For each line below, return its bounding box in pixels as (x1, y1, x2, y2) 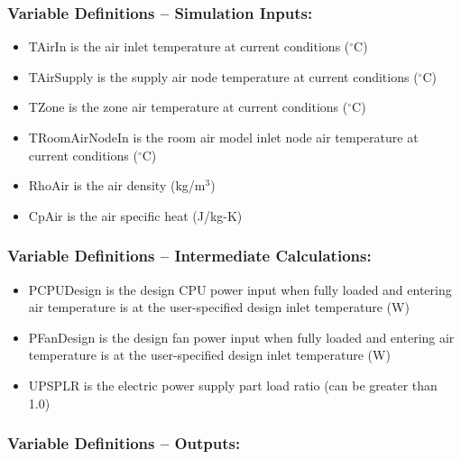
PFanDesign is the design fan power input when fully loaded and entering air (28, 327, 455, 346)
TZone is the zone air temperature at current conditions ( (28, 97, 348, 116)
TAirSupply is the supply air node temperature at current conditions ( (28, 67, 419, 86)
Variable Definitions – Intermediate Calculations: (7, 244, 372, 267)
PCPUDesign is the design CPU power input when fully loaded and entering (28, 280, 452, 298)
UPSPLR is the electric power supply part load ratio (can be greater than (28, 375, 438, 394)
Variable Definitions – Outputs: (7, 432, 241, 454)
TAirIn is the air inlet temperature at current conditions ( (28, 37, 350, 56)
